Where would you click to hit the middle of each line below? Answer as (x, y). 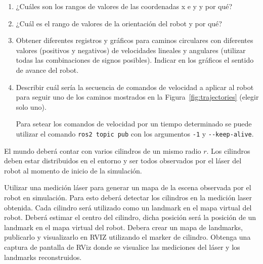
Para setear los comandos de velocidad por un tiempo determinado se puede (134, 124)
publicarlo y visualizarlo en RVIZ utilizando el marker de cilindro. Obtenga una (127, 237)
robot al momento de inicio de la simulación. (73, 170)
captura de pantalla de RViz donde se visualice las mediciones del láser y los (122, 247)
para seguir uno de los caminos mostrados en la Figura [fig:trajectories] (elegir (137, 97)
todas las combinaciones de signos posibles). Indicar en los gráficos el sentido (135, 60)
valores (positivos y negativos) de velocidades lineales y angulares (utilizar (131, 50)
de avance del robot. (47, 70)
